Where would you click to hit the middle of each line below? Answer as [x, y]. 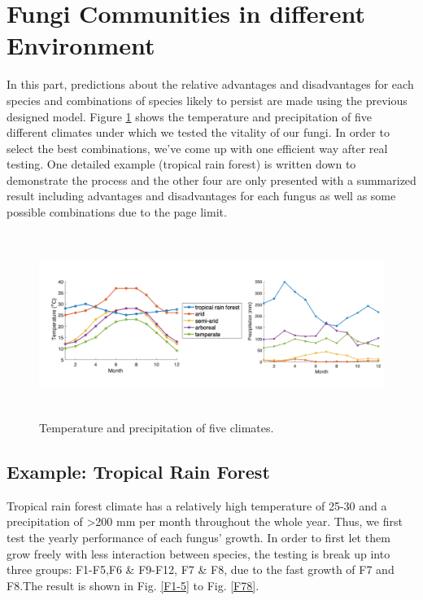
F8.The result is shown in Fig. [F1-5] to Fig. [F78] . [133, 585]
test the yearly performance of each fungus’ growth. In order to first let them [198, 537]
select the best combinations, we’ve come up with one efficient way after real [197, 148]
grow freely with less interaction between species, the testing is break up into [198, 553]
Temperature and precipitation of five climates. [157, 428]
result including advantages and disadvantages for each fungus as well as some [201, 196]
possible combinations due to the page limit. [117, 212]
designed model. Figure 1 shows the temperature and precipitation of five [189, 116]
